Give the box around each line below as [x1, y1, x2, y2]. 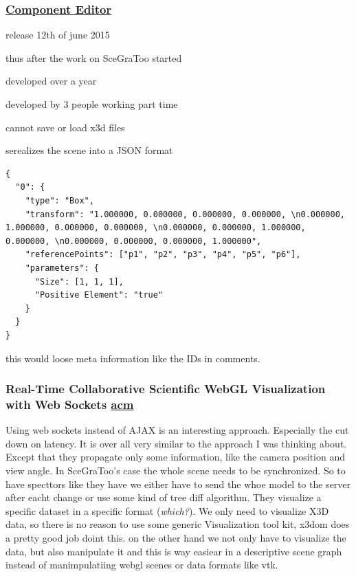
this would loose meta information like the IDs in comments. [5, 351, 260, 365]
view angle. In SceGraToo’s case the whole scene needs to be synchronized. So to [5, 463, 346, 478]
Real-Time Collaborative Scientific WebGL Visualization [5, 380, 326, 397]
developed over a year [5, 74, 97, 88]
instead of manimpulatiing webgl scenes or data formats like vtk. [5, 557, 278, 572]
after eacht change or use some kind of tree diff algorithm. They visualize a [5, 490, 322, 505]
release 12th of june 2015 [5, 27, 110, 42]
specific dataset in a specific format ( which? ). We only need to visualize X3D [5, 503, 329, 518]
